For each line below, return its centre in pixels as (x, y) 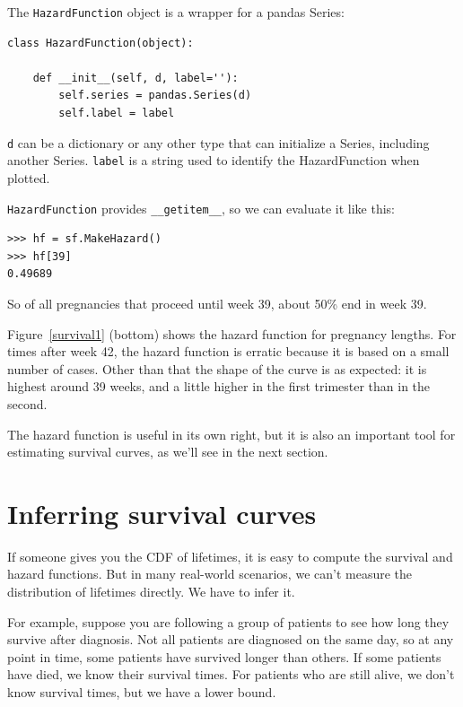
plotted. (29, 177)
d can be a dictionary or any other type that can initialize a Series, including (218, 142)
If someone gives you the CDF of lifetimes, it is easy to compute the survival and (230, 556)
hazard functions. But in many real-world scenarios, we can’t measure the (210, 574)
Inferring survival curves (162, 513)
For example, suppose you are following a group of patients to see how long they (228, 621)
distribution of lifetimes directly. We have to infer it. (151, 592)
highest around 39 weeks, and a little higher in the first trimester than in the (219, 386)
